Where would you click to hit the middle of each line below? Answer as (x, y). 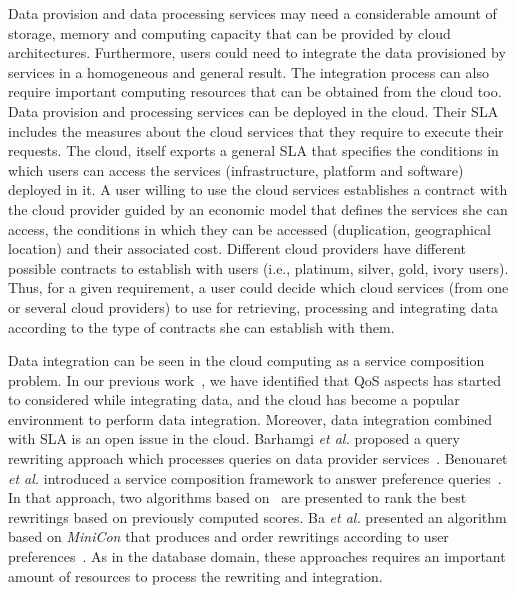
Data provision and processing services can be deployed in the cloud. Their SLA (253, 110)
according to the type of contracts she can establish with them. (201, 326)
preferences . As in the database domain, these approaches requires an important (257, 556)
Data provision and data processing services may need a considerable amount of (252, 13)
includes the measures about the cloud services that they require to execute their (256, 130)
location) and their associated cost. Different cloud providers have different (237, 248)
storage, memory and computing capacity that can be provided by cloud (229, 32)
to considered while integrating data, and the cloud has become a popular (234, 399)
